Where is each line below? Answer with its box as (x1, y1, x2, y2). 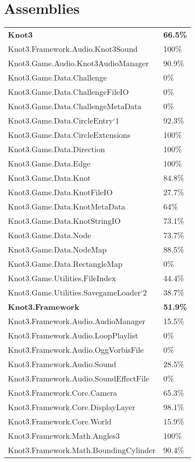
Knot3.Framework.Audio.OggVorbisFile (8, 344, 144, 356)
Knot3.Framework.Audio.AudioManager (8, 315, 146, 327)
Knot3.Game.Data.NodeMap (8, 244, 107, 255)
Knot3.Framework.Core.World (8, 416, 112, 427)
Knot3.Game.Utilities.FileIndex (8, 272, 116, 284)
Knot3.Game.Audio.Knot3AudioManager (8, 57, 149, 69)
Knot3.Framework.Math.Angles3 (8, 430, 120, 442)
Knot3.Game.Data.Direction (8, 143, 105, 155)
